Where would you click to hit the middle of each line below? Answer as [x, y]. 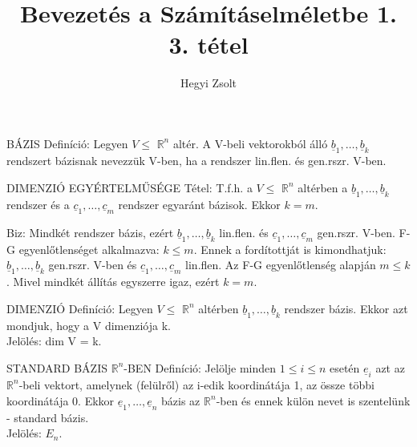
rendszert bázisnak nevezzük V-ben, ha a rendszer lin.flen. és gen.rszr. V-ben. [196, 160]
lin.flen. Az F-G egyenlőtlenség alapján [281, 265]
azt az [390, 367]
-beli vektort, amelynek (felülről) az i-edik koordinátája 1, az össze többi [196, 384]
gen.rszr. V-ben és [93, 265]
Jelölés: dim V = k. [54, 341]
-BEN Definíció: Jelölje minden [200, 367]
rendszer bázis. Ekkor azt [346, 308]
